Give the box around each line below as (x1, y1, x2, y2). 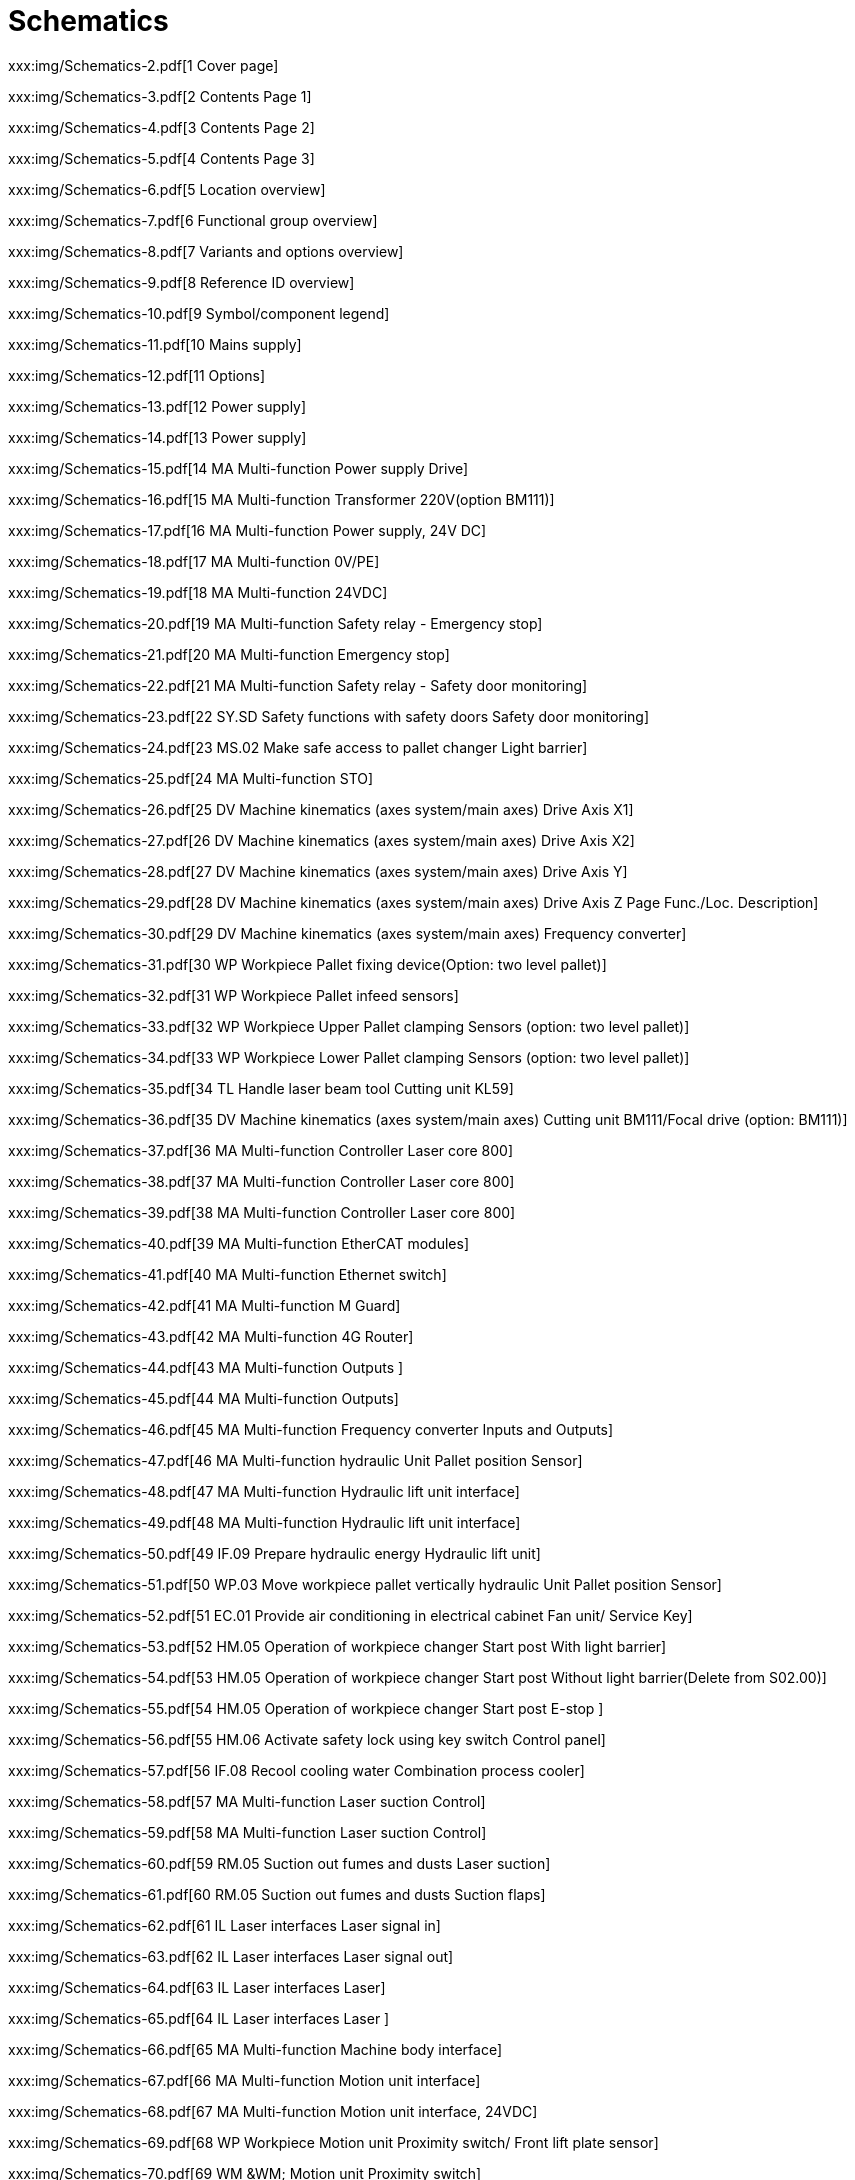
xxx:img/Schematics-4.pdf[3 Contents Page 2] (8, 118, 315, 136)
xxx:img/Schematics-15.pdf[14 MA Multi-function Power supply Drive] (8, 459, 469, 477)
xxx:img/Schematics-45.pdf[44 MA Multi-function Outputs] (8, 1389, 399, 1407)
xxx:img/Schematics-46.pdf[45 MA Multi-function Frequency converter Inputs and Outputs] (8, 1420, 614, 1438)
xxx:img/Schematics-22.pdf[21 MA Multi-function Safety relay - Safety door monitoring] (8, 676, 588, 694)
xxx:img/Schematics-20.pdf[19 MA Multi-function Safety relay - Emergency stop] (8, 614, 543, 632)
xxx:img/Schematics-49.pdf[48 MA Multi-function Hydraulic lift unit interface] (8, 1513, 521, 1531)
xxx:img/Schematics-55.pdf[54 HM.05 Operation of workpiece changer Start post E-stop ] (8, 1699, 604, 1717)
